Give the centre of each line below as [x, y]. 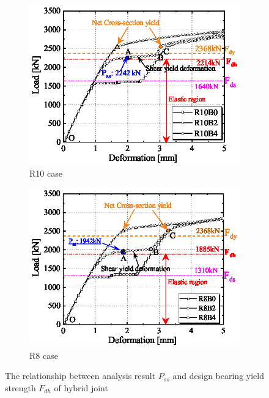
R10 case [46, 173]
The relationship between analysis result [80, 376]
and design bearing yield [218, 376]
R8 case [44, 355]
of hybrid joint [81, 387]
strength [20, 387]
